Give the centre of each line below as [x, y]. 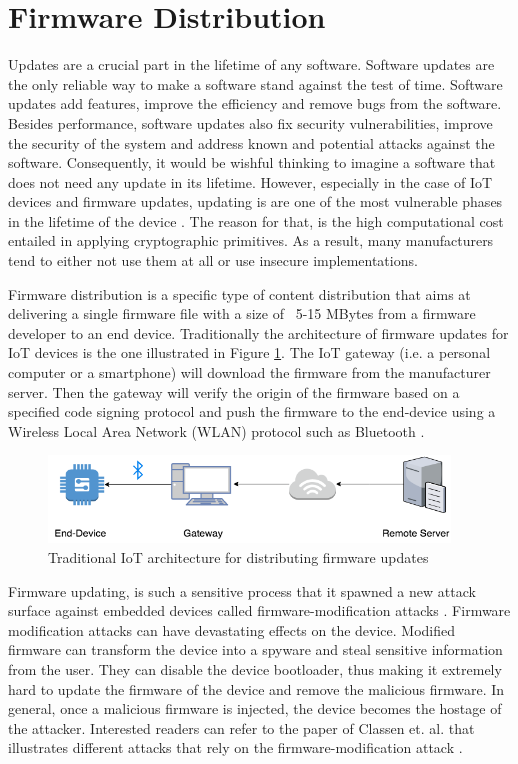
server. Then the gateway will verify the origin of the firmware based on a [234, 391]
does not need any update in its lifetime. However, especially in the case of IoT [250, 181]
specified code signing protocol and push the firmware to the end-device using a [252, 411]
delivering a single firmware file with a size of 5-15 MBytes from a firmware [242, 313]
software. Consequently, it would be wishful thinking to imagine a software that [252, 162]
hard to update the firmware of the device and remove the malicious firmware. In [256, 688]
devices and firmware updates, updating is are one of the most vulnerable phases [255, 201]
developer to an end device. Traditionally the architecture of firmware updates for [258, 332]
